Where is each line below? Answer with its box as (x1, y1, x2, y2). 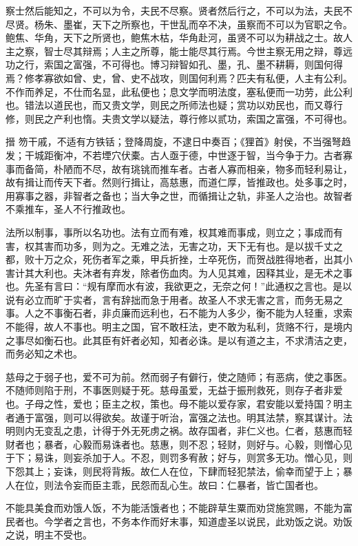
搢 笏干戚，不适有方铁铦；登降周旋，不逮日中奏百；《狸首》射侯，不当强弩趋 (6, 134, 351, 149)
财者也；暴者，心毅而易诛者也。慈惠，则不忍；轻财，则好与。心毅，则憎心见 (6, 437, 352, 451)
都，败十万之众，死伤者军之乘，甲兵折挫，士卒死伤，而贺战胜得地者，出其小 (6, 252, 352, 266)
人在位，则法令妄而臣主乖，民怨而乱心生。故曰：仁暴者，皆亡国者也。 (6, 477, 324, 492)
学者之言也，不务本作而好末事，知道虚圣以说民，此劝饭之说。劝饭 (53, 514, 352, 528)
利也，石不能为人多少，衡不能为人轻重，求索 (149, 306, 352, 320)
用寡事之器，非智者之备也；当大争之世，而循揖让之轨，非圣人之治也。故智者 (6, 188, 352, 202)
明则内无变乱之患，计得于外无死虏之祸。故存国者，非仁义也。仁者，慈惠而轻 (6, 423, 352, 438)
